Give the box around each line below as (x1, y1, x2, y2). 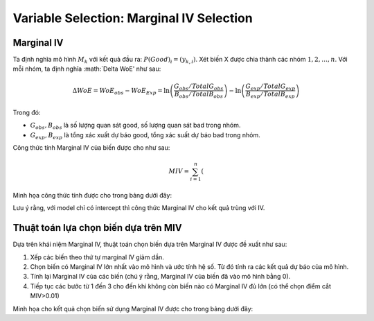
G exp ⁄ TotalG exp (245, 82, 296, 92)
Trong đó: (12, 108, 41, 116)
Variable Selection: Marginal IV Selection (12, 10, 253, 26)
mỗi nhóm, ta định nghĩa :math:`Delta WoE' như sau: (12, 64, 161, 73)
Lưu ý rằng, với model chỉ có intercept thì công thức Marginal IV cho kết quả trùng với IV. (12, 204, 265, 212)
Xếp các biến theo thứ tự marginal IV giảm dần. (30, 253, 164, 261)
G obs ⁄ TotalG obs (174, 82, 224, 92)
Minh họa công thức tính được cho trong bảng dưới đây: (12, 191, 172, 200)
